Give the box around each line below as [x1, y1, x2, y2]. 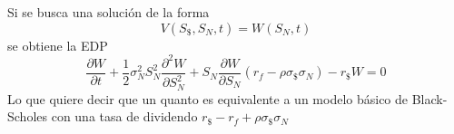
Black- [411, 89, 448, 108]
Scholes [7, 107, 48, 126]
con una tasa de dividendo [51, 107, 198, 126]
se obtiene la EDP [7, 35, 108, 54]
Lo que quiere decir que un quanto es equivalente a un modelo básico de [7, 89, 409, 108]
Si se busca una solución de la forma [7, 3, 210, 21]
